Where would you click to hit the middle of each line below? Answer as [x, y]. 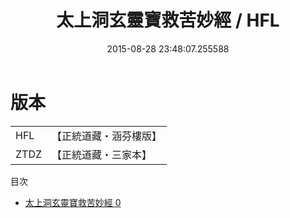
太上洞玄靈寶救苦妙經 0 [73, 202]
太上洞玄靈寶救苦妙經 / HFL [168, 20]
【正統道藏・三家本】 [102, 154]
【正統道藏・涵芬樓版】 [107, 136]
